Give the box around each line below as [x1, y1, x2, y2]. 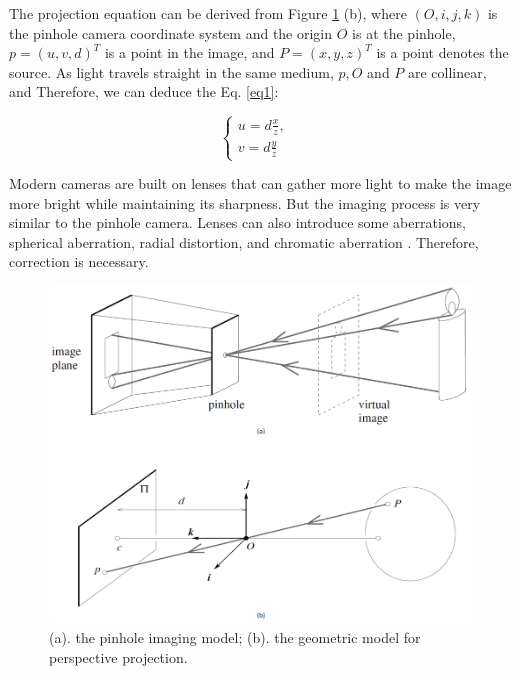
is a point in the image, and [104, 42, 275, 63]
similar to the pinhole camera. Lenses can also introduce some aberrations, [9, 212, 466, 233]
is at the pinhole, [352, 22, 456, 43]
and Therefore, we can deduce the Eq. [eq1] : [9, 81, 279, 102]
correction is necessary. [9, 251, 149, 272]
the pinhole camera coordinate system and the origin [9, 22, 333, 43]
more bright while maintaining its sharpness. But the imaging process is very [9, 192, 481, 213]
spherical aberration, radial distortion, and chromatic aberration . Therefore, [9, 231, 479, 252]
